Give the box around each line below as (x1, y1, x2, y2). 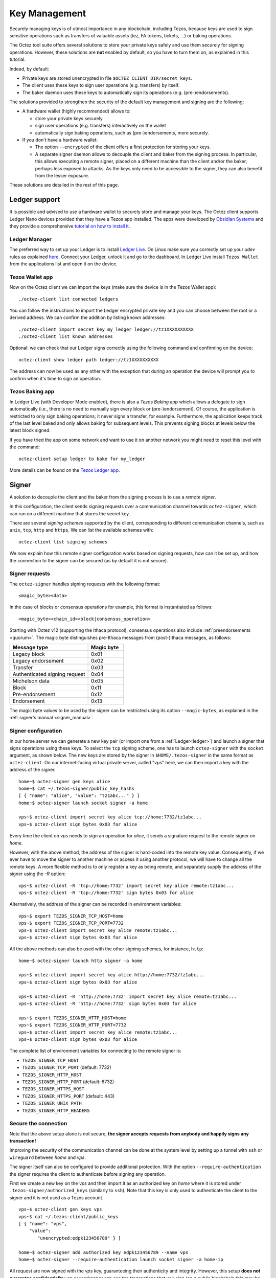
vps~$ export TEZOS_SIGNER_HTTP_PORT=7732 (18, 1022, 127, 1028)
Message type (12, 644, 49, 651)
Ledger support (9, 195, 60, 204)
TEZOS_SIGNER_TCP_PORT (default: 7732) (22, 1064, 112, 1070)
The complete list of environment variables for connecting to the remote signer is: (9, 1048, 181, 1054)
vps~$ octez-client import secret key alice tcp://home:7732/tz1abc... (18, 814, 202, 820)
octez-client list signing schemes (18, 539, 108, 544)
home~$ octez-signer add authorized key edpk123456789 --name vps (18, 1249, 189, 1255)
